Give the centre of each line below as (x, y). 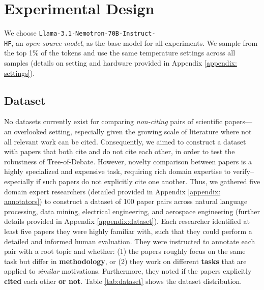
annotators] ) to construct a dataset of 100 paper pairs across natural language (126, 201)
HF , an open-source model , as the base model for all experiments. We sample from (131, 42)
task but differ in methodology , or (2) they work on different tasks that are (125, 261)
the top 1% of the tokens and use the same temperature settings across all (120, 53)
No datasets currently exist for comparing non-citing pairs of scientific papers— (128, 121)
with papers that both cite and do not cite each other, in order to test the (120, 151)
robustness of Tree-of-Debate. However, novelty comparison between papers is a (128, 161)
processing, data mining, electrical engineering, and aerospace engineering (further (132, 211)
